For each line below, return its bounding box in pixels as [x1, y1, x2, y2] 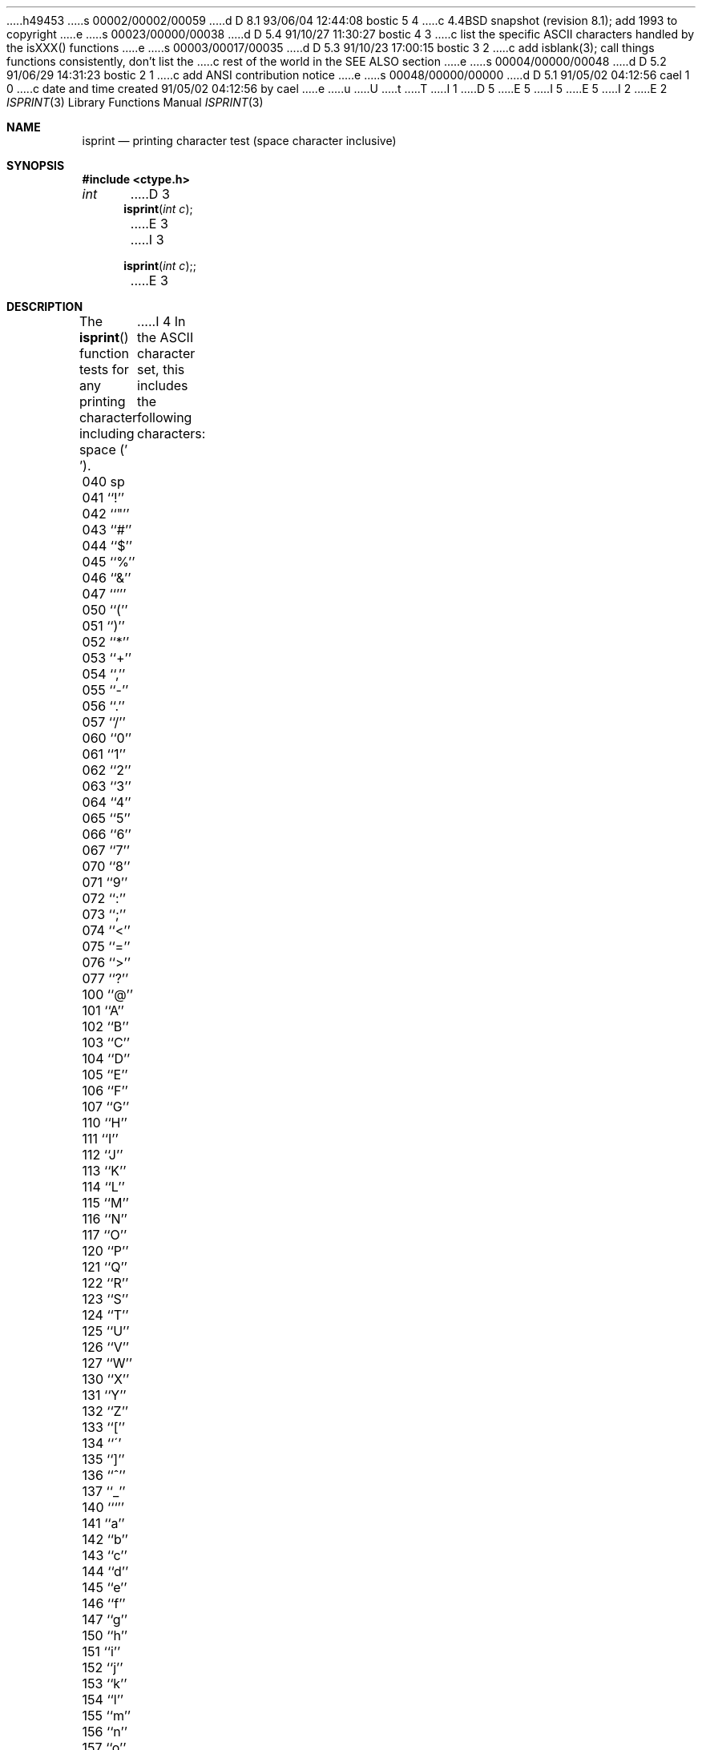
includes [137, 377, 188, 393]
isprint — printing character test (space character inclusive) [82, 134, 397, 147]
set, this [137, 361, 185, 377]
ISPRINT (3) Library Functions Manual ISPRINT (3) [6, 95, 264, 109]
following [137, 409, 192, 425]
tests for [79, 361, 129, 377]
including [79, 425, 135, 442]
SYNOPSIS [6, 159, 65, 172]
